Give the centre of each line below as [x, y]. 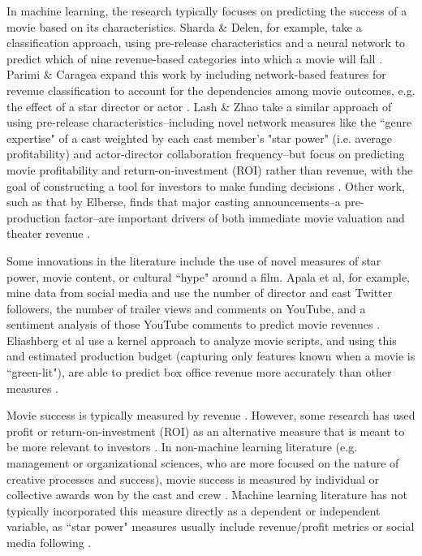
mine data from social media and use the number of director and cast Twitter [200, 293]
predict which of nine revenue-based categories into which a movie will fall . [195, 58]
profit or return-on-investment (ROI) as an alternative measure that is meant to [206, 431]
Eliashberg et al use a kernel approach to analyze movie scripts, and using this [202, 340]
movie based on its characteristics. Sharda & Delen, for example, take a [184, 26]
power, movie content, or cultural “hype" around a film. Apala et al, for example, [208, 276]
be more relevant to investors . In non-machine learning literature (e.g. [182, 447]
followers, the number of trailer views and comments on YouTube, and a [186, 308]
